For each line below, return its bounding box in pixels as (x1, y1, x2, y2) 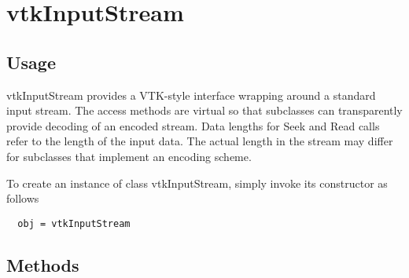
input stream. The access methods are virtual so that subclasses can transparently (6, 102, 403, 119)
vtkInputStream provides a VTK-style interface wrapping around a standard (6, 86, 376, 103)
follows (6, 190, 39, 207)
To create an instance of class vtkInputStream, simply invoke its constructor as (6, 174, 388, 191)
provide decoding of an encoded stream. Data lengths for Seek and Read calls (6, 117, 380, 134)
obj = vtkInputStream (17, 218, 131, 229)
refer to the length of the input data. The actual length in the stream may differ (6, 133, 393, 149)
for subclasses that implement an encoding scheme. (6, 148, 252, 164)
